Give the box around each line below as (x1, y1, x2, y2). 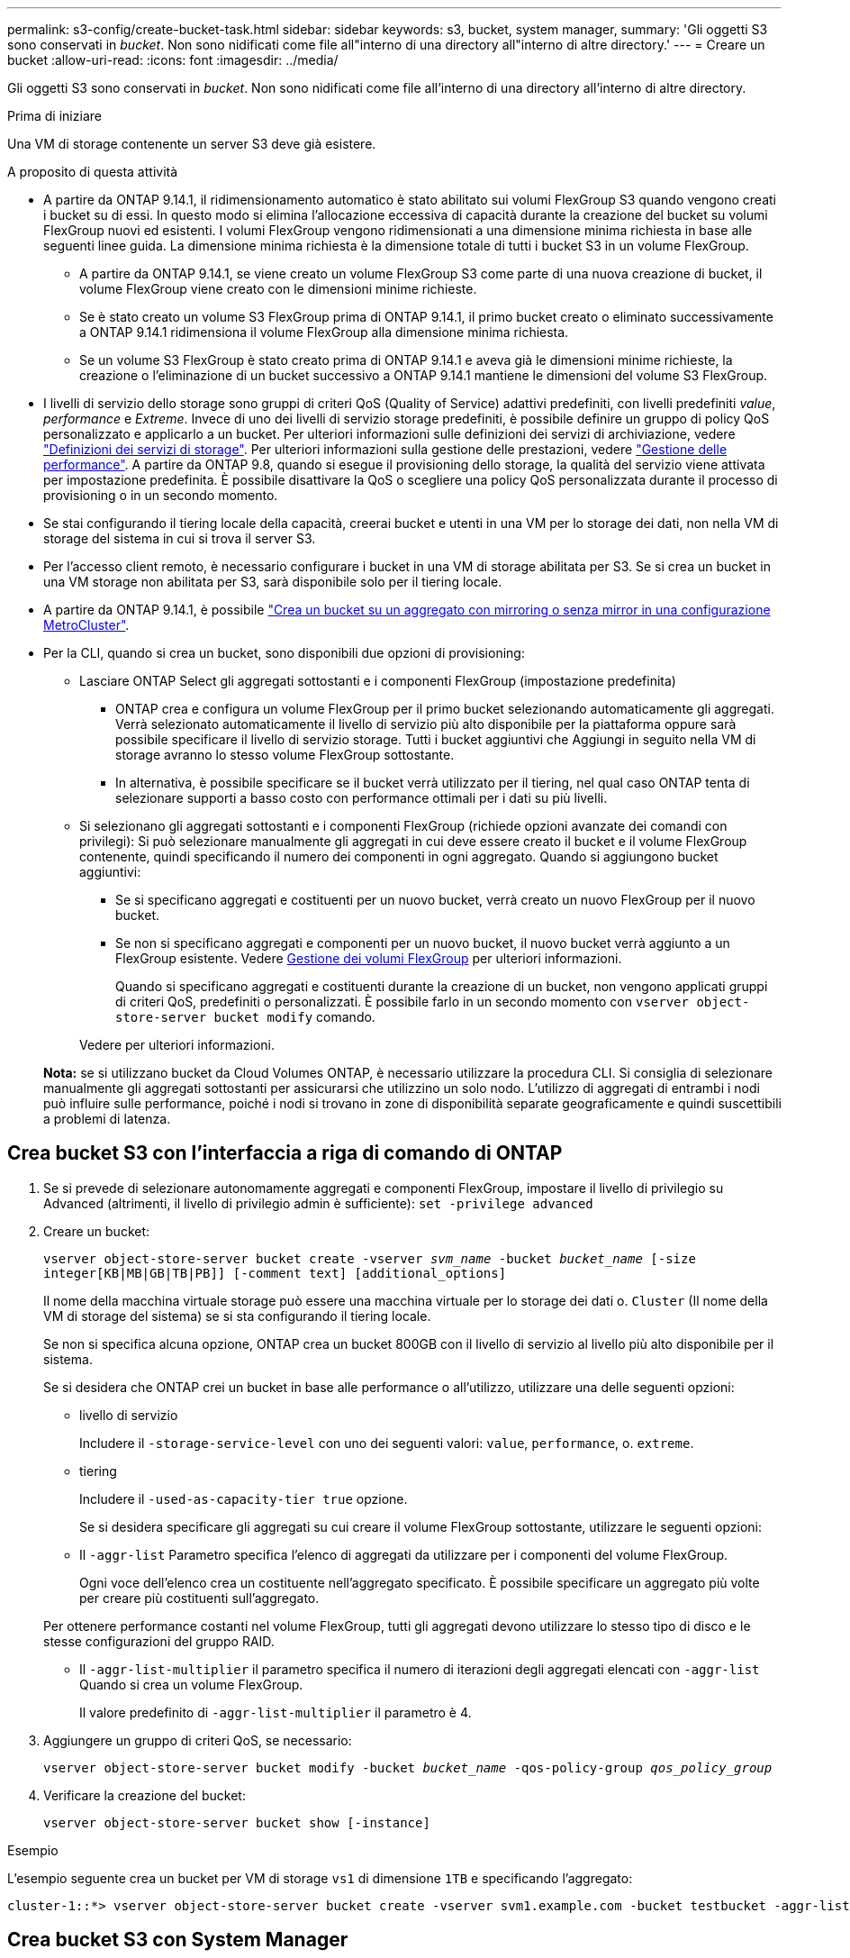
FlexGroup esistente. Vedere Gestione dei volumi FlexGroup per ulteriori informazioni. (115, 951, 622, 966)
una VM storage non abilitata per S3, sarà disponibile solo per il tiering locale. (43, 574, 502, 589)
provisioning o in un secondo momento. (43, 487, 278, 503)
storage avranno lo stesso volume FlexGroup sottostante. (115, 747, 455, 762)
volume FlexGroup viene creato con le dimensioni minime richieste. (79, 281, 477, 296)
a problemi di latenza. (43, 1111, 171, 1126)
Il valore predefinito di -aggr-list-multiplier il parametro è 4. (79, 1704, 472, 1720)
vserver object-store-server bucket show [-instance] (43, 1815, 430, 1830)
